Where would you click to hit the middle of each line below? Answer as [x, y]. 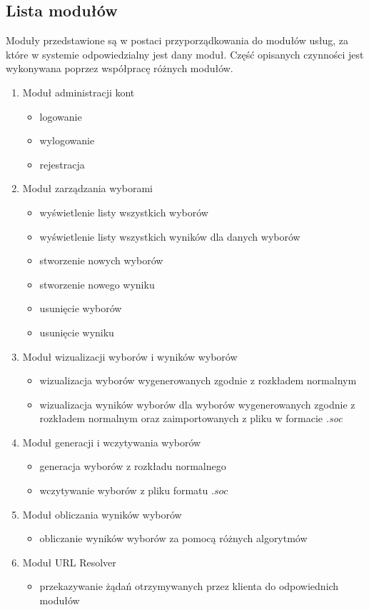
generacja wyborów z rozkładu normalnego [133, 466]
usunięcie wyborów [81, 308]
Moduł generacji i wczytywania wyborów [112, 442]
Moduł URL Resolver [69, 562]
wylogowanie [67, 140]
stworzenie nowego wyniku [97, 284]
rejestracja [62, 164]
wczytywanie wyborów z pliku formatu [124, 490]
